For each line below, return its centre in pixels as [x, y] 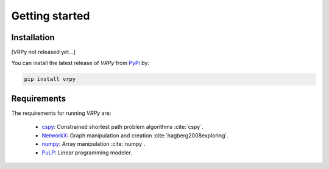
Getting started [51, 16]
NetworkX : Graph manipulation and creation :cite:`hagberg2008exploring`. [135, 135]
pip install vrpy [50, 79]
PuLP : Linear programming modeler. [87, 153]
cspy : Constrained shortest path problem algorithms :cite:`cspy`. [122, 127]
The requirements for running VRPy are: [61, 113]
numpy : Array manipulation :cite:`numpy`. [94, 144]
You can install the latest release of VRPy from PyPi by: [80, 63]
